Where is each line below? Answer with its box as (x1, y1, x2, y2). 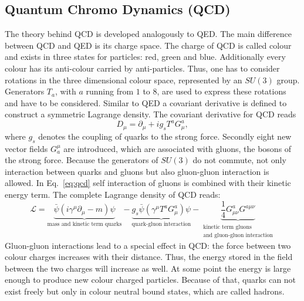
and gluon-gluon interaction (203, 232, 273, 238)
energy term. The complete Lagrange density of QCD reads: (5, 188, 221, 201)
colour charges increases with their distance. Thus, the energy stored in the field (5, 251, 293, 263)
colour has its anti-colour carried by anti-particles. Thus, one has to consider (5, 62, 280, 74)
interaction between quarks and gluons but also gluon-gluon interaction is (5, 165, 269, 177)
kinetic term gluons (203, 224, 252, 230)
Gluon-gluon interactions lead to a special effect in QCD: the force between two (5, 239, 291, 251)
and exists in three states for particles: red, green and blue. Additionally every (5, 50, 286, 63)
